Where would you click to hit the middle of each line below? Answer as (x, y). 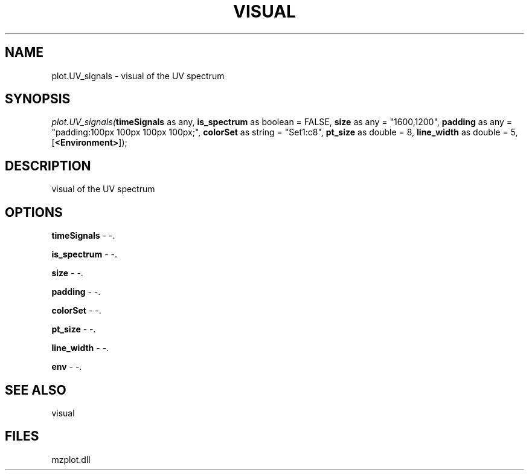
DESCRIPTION (48, 166)
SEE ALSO (36, 390)
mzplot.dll (71, 459)
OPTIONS (34, 212)
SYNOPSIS (38, 99)
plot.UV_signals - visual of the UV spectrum (138, 76)
